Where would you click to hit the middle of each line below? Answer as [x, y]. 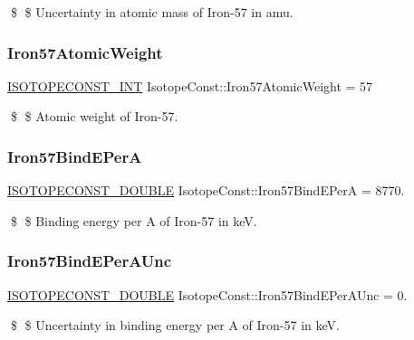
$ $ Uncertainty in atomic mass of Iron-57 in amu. [152, 12]
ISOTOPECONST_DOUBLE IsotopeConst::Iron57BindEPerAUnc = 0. [207, 294]
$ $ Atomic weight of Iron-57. [94, 116]
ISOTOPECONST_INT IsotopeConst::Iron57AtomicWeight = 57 [190, 85]
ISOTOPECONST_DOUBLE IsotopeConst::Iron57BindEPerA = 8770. [206, 190]
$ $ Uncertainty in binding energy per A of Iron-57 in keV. [175, 325]
